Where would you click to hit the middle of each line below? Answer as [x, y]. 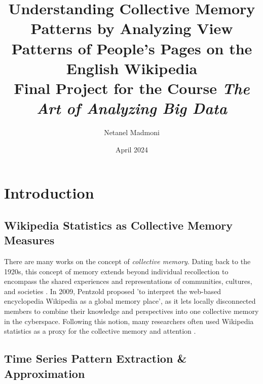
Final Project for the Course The [132, 88]
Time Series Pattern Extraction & [96, 358]
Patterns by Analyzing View [132, 28]
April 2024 [132, 149]
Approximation [45, 373]
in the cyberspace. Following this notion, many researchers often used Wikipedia [129, 321]
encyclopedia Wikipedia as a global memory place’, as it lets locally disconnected [130, 301]
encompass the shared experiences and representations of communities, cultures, [128, 281]
